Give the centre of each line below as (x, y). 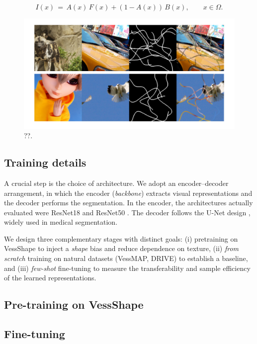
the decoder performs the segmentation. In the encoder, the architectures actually (128, 203)
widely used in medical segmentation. (61, 222)
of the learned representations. (50, 278)
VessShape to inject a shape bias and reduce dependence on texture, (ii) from (122, 248)
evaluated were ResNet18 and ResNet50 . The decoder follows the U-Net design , (127, 212)
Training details (45, 162)
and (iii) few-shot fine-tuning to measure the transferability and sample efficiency (127, 268)
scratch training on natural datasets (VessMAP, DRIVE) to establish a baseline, (126, 258)
